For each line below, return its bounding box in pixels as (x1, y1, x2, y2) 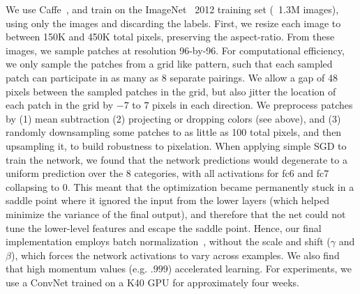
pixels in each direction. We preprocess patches (152, 98, 353, 112)
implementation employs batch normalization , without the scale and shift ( (6, 234, 331, 249)
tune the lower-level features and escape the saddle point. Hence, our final (6, 220, 322, 235)
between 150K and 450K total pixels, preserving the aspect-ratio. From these (6, 29, 335, 44)
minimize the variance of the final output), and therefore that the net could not (6, 206, 346, 221)
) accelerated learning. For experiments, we (167, 261, 352, 276)
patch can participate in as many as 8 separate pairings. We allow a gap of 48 (6, 70, 338, 84)
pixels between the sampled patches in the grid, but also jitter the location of (6, 84, 336, 98)
